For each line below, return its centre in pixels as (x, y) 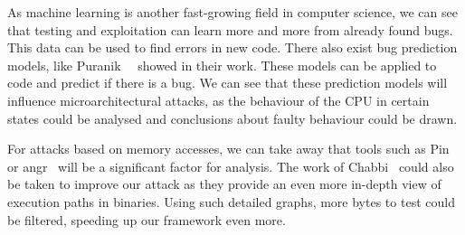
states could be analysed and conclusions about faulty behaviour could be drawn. (232, 118)
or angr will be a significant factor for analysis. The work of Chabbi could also (231, 166)
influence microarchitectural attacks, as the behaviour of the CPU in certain (218, 100)
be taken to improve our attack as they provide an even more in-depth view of (224, 184)
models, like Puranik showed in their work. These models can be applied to (222, 65)
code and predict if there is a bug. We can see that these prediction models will (228, 83)
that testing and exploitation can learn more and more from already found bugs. (230, 29)
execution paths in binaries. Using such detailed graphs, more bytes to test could (231, 201)
